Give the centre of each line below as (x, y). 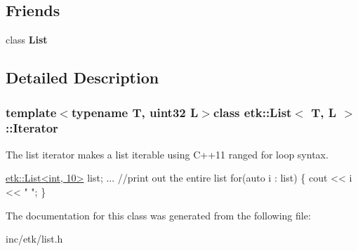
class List (27, 40)
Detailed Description (82, 77)
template (31, 112)
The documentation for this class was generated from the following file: (158, 215)
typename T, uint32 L (135, 112)
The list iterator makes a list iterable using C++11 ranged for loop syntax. (167, 154)
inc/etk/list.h (34, 239)
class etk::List (252, 112)
